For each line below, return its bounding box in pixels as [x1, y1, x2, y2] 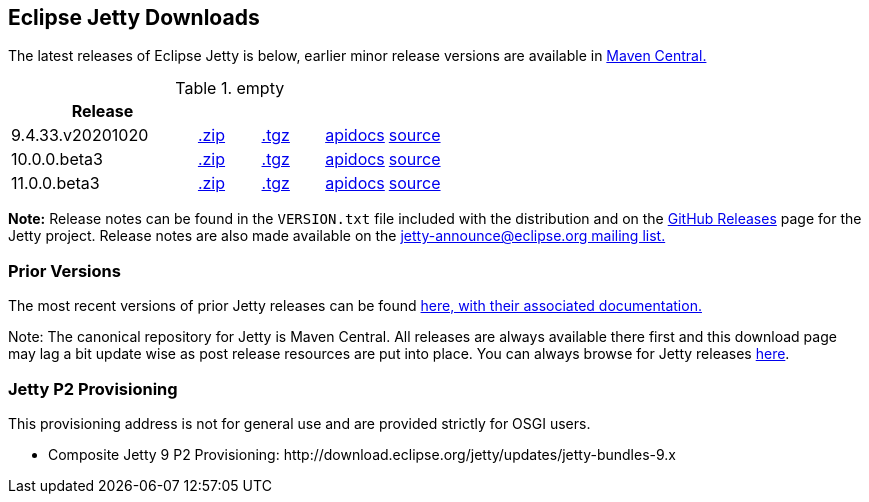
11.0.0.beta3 [11, 173, 100, 194]
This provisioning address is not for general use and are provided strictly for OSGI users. [8, 414, 591, 432]
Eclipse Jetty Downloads [8, 5, 260, 30]
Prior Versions [8, 260, 121, 281]
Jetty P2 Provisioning [8, 378, 178, 399]
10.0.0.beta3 [11, 149, 103, 170]
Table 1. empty [175, 78, 285, 99]
